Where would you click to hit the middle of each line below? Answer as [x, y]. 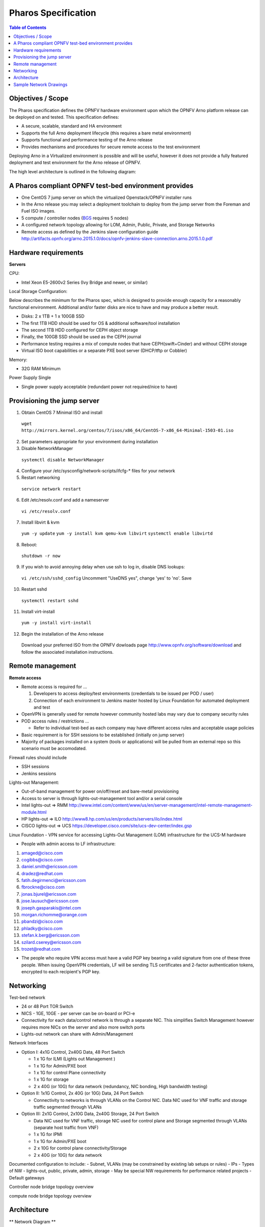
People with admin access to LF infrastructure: [68, 844]
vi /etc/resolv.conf [46, 511]
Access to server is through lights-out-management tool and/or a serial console [102, 798]
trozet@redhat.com [41, 949]
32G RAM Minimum [41, 369]
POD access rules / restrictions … [55, 721]
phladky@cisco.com [42, 928]
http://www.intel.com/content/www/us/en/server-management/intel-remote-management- [161, 805]
